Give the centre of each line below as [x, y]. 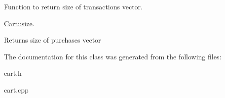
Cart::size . [19, 23]
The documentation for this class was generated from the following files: [113, 56]
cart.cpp [16, 89]
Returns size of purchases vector [53, 40]
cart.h [13, 73]
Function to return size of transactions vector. [73, 6]
